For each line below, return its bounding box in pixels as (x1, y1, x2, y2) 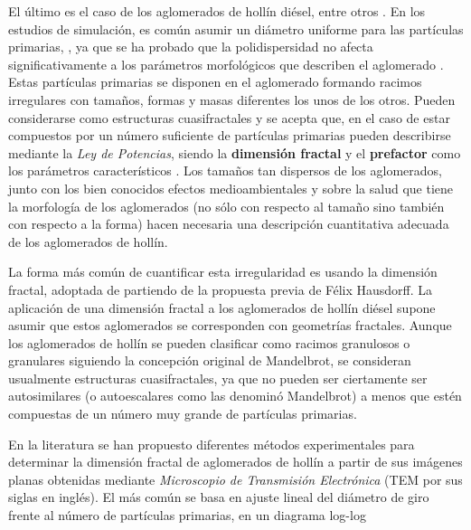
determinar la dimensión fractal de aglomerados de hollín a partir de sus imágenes (8, 452, 463, 471)
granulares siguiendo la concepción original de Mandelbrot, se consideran (8, 351, 411, 370)
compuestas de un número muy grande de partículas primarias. (8, 404, 357, 423)
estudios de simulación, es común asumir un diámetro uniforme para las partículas (8, 19, 464, 38)
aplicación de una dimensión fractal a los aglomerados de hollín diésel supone (8, 298, 436, 317)
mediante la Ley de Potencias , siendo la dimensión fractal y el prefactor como (8, 143, 461, 162)
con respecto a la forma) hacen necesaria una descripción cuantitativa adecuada (8, 214, 449, 233)
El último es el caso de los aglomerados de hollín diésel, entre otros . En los (8, 2, 426, 20)
